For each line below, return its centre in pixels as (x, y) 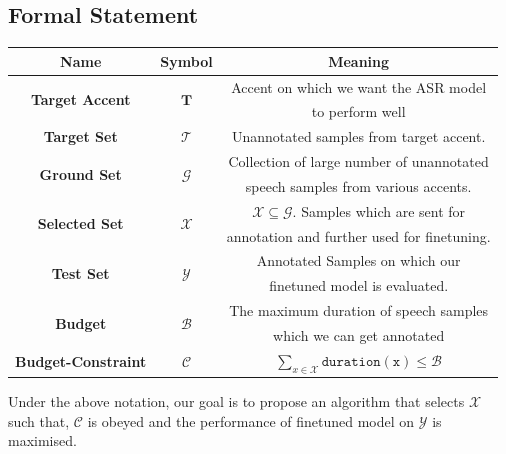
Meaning (359, 60)
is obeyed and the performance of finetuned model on (251, 420)
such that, (39, 420)
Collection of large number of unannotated (358, 161)
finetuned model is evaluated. (359, 285)
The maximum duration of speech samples (359, 310)
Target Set (80, 136)
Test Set (80, 272)
